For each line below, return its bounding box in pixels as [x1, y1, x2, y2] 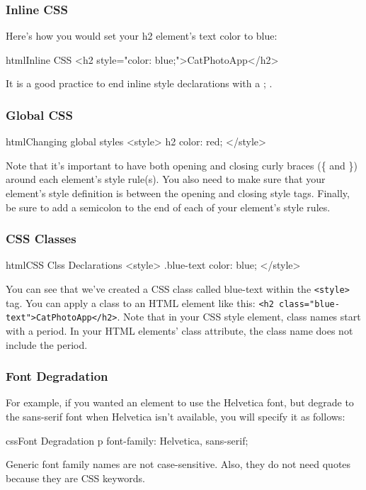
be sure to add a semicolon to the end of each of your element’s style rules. [6, 199, 331, 214]
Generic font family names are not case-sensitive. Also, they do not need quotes [6, 457, 351, 472]
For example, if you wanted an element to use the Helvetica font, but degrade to [6, 395, 354, 410]
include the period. [6, 337, 88, 352]
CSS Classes [6, 230, 76, 247]
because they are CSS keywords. [6, 470, 145, 485]
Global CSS [6, 106, 73, 123]
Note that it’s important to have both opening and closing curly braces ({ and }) [6, 157, 358, 172]
